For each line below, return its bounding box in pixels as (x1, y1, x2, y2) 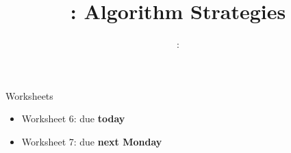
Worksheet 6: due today (21, 111, 125, 126)
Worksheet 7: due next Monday (21, 134, 162, 148)
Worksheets (5, 88, 53, 102)
